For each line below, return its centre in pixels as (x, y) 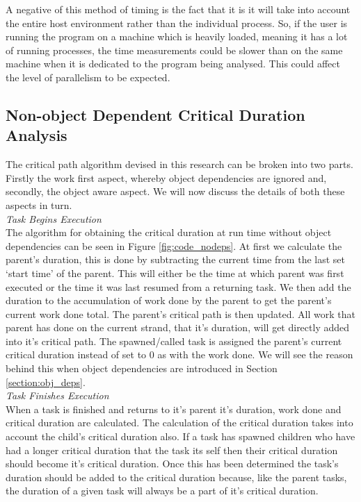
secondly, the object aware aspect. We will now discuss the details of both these (175, 191)
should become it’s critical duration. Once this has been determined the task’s (172, 463)
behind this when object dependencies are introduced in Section (142, 368)
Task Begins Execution (54, 218)
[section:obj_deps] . (46, 382)
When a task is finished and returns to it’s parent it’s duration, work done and (174, 409)
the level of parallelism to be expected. (88, 77)
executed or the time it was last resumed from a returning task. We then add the (178, 286)
